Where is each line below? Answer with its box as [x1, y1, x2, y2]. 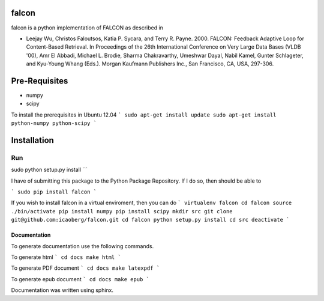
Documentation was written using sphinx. [11, 287, 114, 294]
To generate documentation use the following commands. [11, 242, 154, 249]
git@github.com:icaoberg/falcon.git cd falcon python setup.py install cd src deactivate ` [11, 216, 290, 223]
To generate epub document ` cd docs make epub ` [11, 275, 150, 282]
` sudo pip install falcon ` [11, 189, 97, 195]
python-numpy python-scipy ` [11, 120, 97, 127]
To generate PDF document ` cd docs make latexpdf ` [11, 264, 160, 272]
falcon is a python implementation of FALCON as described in [11, 24, 163, 31]
